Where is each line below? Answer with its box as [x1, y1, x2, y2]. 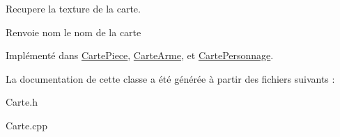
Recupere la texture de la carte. [6, 1, 141, 15]
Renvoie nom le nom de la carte [6, 24, 141, 39]
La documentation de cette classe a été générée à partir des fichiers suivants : [6, 71, 335, 86]
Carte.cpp [6, 118, 47, 132]
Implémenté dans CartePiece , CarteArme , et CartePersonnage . [6, 48, 274, 63]
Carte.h [6, 95, 38, 109]
